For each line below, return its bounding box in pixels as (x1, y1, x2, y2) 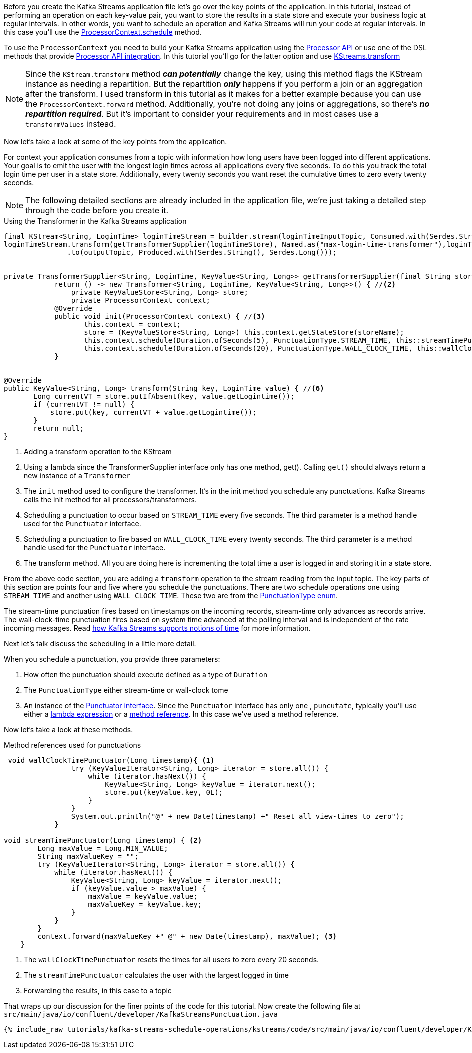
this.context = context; (84, 320, 181, 328)
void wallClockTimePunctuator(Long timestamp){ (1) (8, 756, 215, 764)
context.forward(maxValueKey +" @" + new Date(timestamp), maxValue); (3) (37, 932, 337, 940)
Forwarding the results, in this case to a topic (24, 986, 172, 995)
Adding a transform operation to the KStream (24, 447, 172, 456)
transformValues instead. (25, 119, 116, 129)
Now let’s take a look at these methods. (4, 725, 133, 734)
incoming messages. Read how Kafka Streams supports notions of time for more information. (4, 624, 311, 632)
